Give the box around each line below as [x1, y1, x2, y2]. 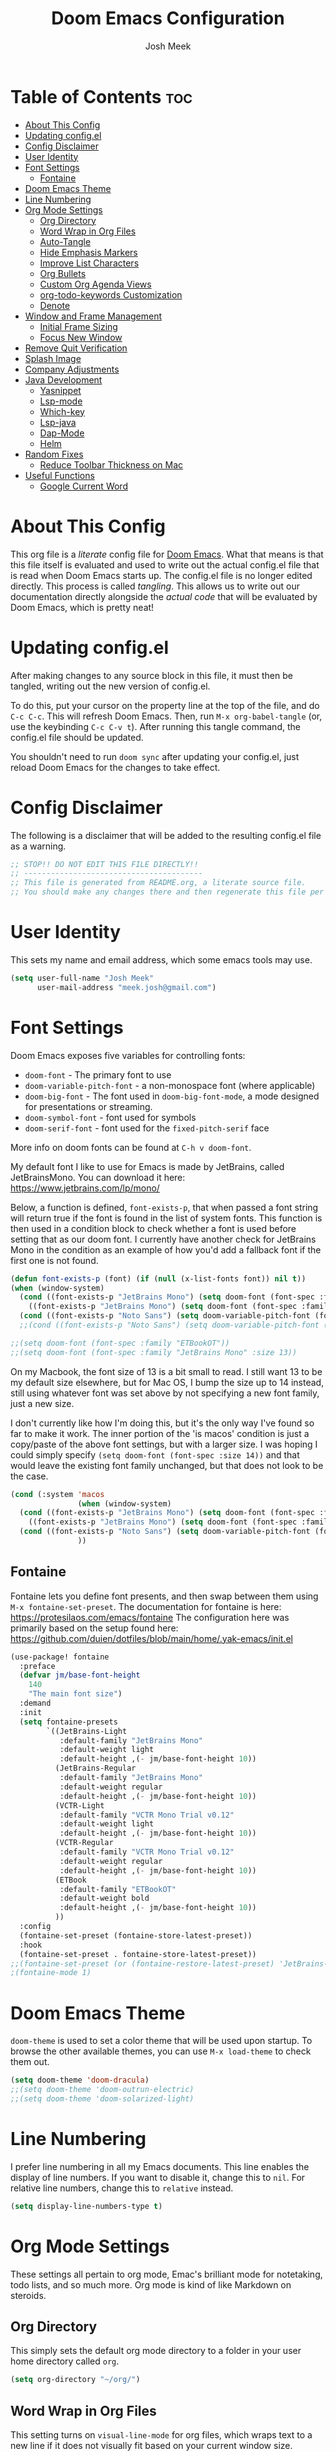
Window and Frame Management [24, 310, 163, 322]
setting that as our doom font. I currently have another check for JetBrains [10, 1233, 317, 1245]
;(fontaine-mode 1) [10, 1968, 92, 1978]
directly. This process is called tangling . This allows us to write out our [10, 580, 300, 592]
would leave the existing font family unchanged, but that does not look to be [10, 1459, 324, 1471]
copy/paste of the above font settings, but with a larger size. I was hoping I [10, 1438, 318, 1450]
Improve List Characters [39, 257, 140, 269]
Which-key [39, 405, 85, 417]
